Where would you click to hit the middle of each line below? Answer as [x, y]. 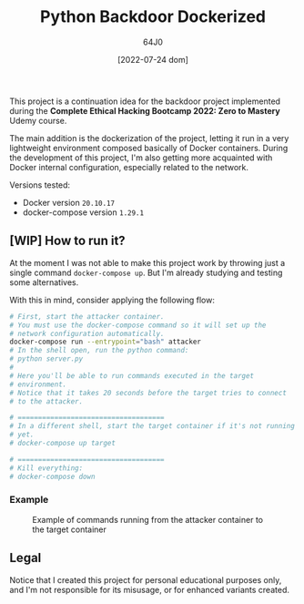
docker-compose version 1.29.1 [83, 212]
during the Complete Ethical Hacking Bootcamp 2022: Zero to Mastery [145, 110]
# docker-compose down [52, 476]
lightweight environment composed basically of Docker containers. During [149, 148]
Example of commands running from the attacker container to [148, 519]
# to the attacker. [46, 401]
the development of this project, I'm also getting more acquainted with [141, 158]
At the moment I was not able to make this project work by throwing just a [147, 262]
